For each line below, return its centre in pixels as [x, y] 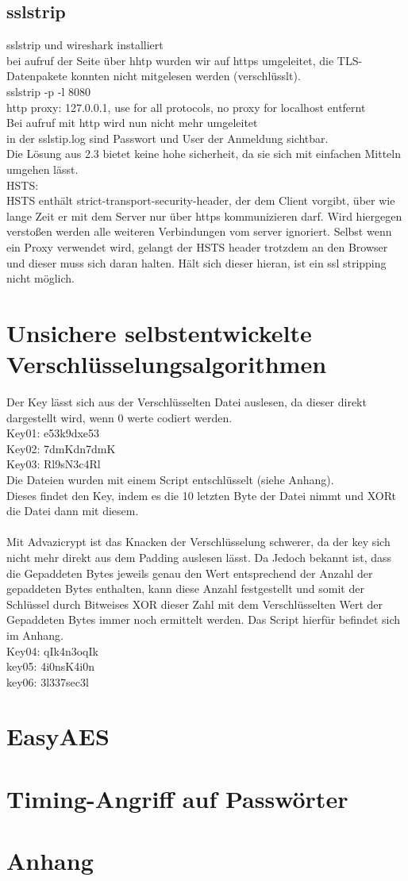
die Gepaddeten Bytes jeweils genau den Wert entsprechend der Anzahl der [190, 573]
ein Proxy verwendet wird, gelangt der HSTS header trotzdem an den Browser [197, 246]
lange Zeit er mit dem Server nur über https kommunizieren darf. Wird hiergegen [204, 215]
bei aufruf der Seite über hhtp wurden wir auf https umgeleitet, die [170, 60]
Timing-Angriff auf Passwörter [177, 798]
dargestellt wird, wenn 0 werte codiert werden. [119, 417]
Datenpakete [37, 76]
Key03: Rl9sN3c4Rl [54, 464]
